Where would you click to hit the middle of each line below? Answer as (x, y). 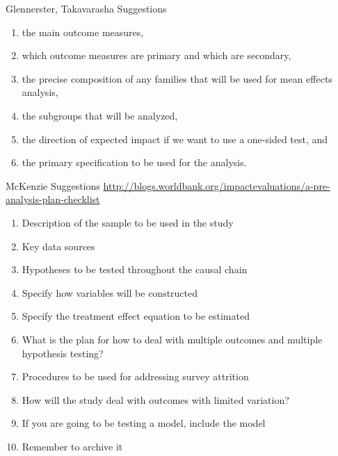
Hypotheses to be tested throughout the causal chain (135, 269)
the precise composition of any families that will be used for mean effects (177, 78)
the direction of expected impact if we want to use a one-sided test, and (175, 139)
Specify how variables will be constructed (110, 292)
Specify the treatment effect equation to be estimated (136, 316)
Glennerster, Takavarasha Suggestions (86, 8)
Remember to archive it (72, 446)
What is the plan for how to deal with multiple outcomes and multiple (172, 339)
